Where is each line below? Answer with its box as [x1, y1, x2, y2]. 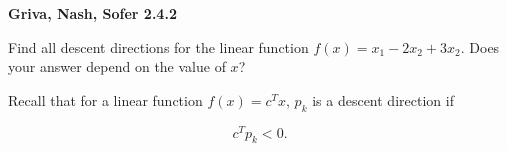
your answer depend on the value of [8, 56, 226, 77]
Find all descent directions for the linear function [8, 36, 309, 57]
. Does [460, 36, 500, 57]
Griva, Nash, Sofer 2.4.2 [8, 3, 177, 23]
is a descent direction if [312, 89, 454, 110]
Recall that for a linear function [8, 89, 203, 110]
